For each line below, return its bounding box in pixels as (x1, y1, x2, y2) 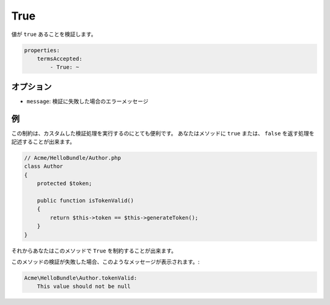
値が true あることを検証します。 (11, 30, 97, 38)
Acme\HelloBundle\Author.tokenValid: (24, 274, 137, 281)
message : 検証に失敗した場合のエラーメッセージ (26, 98, 149, 105)
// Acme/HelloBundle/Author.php (24, 154, 122, 162)
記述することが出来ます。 (11, 138, 76, 146)
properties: (24, 46, 61, 54)
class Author (24, 163, 64, 170)
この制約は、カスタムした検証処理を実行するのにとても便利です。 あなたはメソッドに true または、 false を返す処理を (11, 129, 315, 137)
